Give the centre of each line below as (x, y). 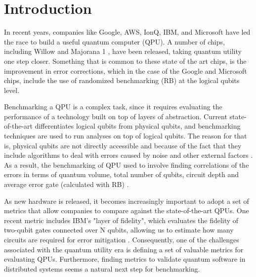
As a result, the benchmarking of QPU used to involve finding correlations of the (127, 164)
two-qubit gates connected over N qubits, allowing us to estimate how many (119, 230)
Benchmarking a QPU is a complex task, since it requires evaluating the (113, 107)
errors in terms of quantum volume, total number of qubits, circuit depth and (121, 174)
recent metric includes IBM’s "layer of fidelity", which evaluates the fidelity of (121, 220)
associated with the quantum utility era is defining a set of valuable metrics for (124, 249)
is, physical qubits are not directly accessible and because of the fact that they (123, 145)
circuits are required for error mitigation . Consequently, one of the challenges (122, 239)
